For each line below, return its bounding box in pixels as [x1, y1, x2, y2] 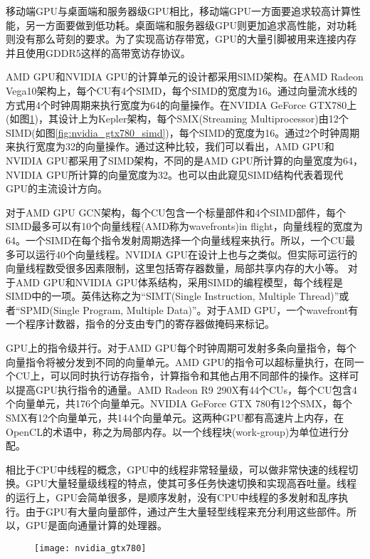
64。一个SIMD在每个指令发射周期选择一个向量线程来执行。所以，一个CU [6, 232, 345, 247]
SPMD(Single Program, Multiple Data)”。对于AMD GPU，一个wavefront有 [20, 302, 359, 317]
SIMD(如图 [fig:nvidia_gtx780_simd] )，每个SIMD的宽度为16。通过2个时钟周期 [6, 125, 360, 140]
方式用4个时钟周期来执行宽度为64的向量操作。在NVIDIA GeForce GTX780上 [6, 97, 357, 112]
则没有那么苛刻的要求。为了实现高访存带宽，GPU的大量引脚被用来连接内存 [6, 31, 357, 46]
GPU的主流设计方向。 [6, 181, 108, 196]
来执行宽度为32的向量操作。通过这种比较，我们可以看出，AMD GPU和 [6, 139, 334, 154]
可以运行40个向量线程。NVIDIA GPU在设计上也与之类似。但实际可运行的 [15, 246, 357, 261]
